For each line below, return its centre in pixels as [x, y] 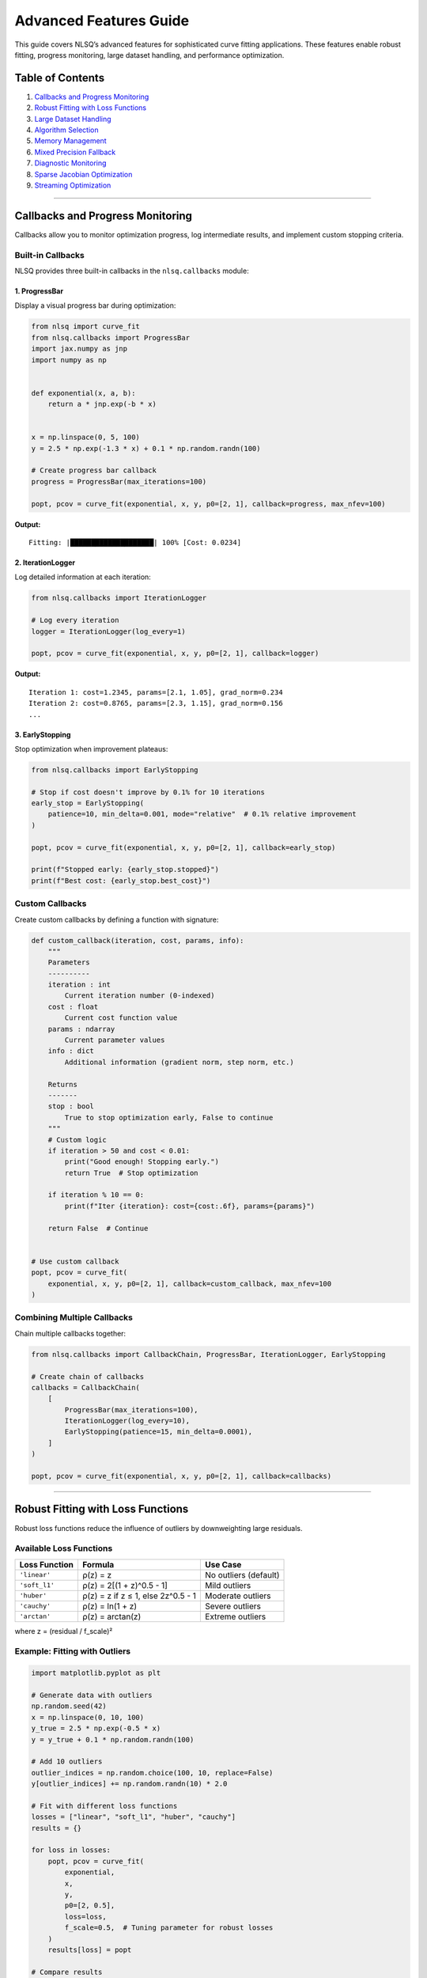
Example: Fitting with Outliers [73, 1651]
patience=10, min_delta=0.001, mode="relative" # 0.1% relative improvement [202, 814]
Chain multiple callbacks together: [70, 1333]
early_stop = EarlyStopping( [88, 803]
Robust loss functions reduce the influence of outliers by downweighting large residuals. [159, 1528]
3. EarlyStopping [43, 734]
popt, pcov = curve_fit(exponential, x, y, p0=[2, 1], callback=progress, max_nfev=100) [209, 504]
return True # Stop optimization [131, 1173]
